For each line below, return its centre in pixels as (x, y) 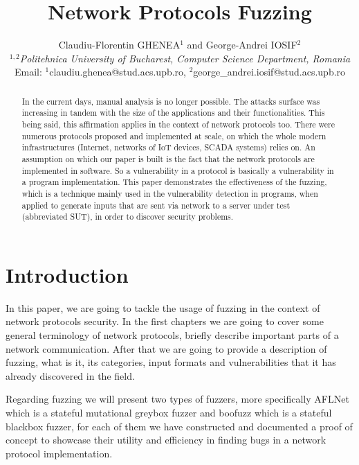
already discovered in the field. (70, 375)
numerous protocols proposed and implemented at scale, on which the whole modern (174, 135)
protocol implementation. (59, 453)
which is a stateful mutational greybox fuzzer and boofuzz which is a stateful (169, 413)
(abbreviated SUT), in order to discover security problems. (128, 217)
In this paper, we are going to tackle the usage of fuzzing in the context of (163, 307)
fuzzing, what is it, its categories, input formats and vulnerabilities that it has (171, 362)
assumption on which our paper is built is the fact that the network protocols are (168, 158)
